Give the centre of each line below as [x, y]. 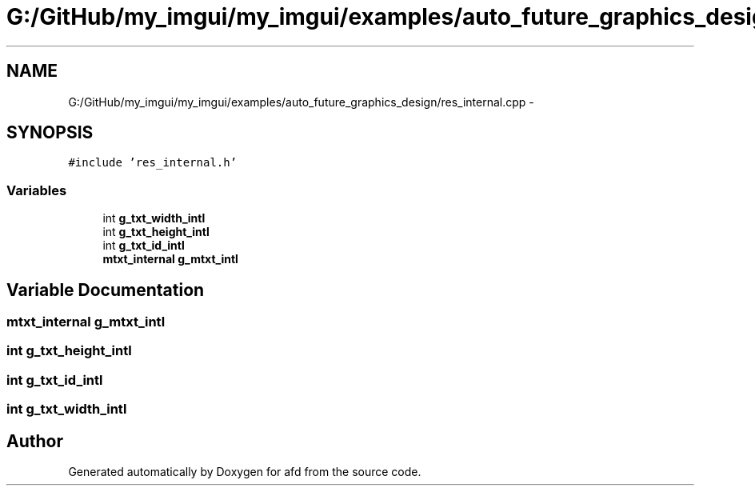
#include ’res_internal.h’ [153, 163]
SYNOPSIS [50, 133]
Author [35, 441]
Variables [37, 190]
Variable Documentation [106, 290]
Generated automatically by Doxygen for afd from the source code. [245, 472]
